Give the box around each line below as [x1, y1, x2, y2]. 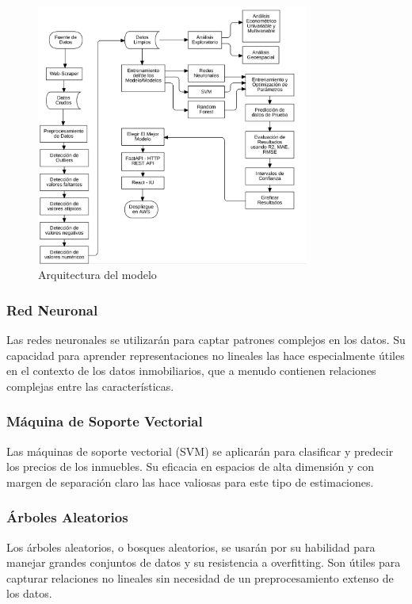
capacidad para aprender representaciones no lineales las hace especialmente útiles [6, 346, 405, 363]
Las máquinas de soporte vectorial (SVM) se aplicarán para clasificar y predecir [6, 442, 394, 459]
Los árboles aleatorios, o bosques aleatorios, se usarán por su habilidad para [6, 538, 376, 555]
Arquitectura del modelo [38, 266, 157, 283]
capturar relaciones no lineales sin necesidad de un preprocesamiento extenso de [6, 569, 394, 586]
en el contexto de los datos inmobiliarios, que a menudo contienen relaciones [6, 362, 376, 379]
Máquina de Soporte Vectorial [6, 411, 203, 431]
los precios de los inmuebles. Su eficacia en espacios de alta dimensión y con [6, 458, 375, 475]
